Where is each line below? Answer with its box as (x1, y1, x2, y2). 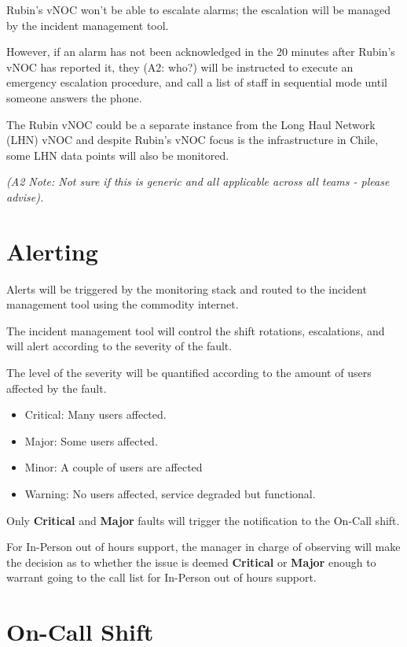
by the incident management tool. (6, 17, 169, 33)
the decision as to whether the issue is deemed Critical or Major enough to (6, 553, 376, 570)
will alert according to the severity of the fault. (6, 338, 233, 354)
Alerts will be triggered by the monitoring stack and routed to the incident (6, 280, 367, 297)
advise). (6, 188, 44, 205)
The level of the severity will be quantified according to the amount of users (6, 364, 372, 381)
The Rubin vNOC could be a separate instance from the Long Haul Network (6, 116, 376, 132)
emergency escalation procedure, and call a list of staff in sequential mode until (6, 74, 387, 91)
